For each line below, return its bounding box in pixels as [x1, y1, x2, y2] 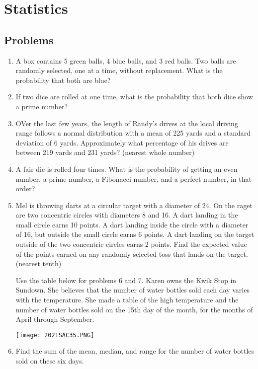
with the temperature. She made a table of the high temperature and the [15, 295, 239, 305]
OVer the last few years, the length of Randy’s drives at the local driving [15, 118, 238, 128]
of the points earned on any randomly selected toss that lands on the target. [15, 248, 248, 259]
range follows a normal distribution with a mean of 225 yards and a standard [15, 128, 251, 138]
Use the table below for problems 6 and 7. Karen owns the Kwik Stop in [15, 275, 237, 285]
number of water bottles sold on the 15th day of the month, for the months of [15, 304, 253, 314]
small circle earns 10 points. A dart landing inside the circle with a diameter [15, 219, 249, 229]
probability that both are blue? [15, 74, 111, 85]
